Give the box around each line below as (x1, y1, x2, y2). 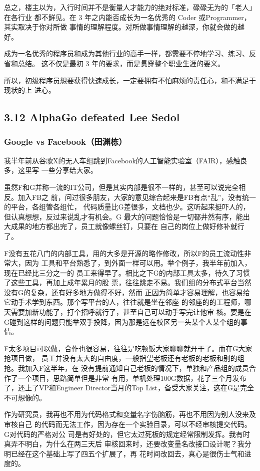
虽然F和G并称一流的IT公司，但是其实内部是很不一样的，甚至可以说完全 (4, 181, 239, 192)
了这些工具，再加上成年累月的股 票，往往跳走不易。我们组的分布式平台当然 (4, 277, 251, 288)
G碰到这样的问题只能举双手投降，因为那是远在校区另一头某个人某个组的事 (4, 316, 247, 327)
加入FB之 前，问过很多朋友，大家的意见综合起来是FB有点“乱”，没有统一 (17, 191, 256, 202)
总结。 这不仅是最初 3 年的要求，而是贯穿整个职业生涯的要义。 (17, 58, 224, 68)
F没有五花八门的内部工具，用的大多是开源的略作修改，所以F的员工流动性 (4, 248, 244, 258)
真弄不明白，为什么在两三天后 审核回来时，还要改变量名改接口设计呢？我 (4, 438, 244, 449)
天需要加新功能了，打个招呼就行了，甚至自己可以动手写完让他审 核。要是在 (4, 307, 251, 317)
